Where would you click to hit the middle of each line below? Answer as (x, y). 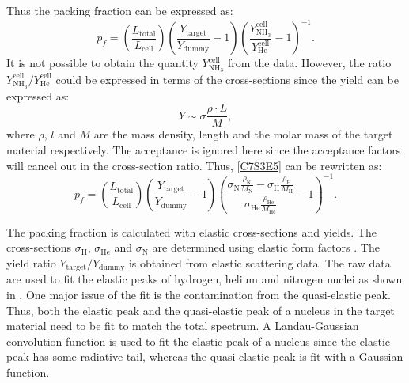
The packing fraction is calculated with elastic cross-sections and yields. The (192, 231)
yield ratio (31, 262)
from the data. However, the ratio (309, 63)
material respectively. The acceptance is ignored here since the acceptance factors (204, 150)
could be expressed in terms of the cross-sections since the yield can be (227, 79)
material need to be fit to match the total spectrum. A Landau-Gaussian (183, 326)
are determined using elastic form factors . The (266, 247)
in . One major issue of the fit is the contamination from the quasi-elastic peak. (199, 294)
